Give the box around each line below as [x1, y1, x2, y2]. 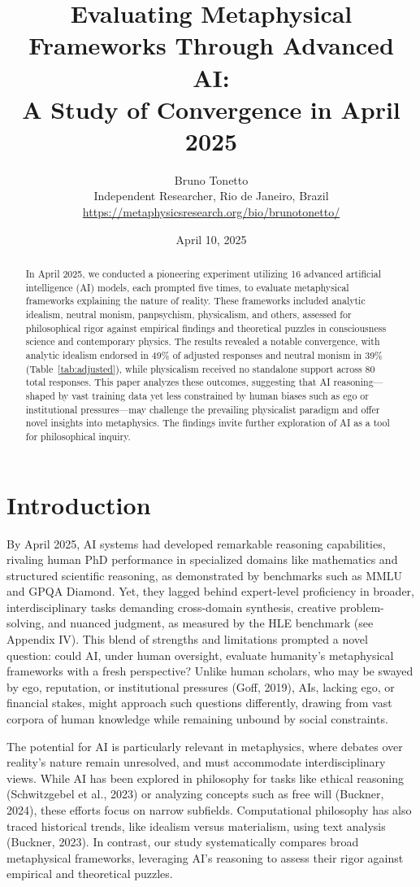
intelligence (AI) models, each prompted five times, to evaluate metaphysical [25, 280, 349, 294]
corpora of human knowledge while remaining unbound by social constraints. [6, 710, 388, 728]
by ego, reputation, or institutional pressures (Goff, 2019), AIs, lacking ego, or [6, 678, 395, 695]
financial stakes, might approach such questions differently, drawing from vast [6, 694, 392, 711]
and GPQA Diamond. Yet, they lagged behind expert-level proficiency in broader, [6, 583, 414, 600]
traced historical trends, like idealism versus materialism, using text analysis [6, 817, 386, 834]
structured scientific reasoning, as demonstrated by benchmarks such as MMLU [6, 566, 403, 583]
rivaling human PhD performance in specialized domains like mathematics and [6, 551, 398, 568]
